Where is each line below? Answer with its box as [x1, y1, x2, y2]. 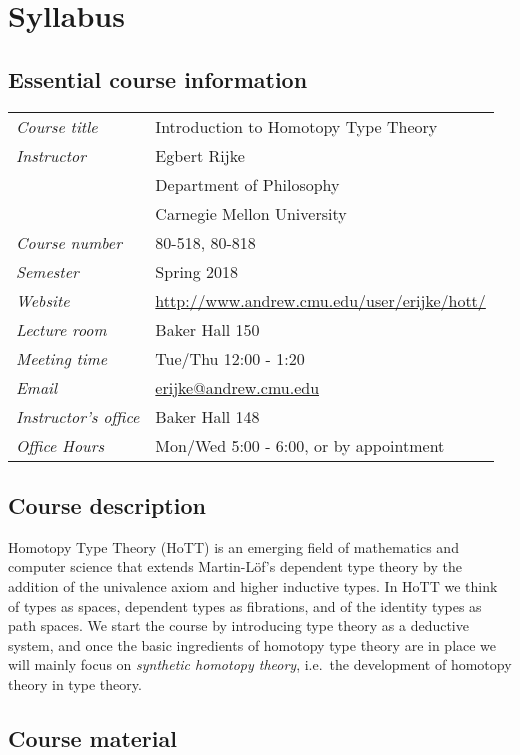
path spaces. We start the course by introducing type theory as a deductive [8, 615, 469, 636]
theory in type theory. [8, 673, 142, 694]
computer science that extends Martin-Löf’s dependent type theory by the [8, 556, 462, 577]
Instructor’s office [16, 404, 140, 428]
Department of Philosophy [155, 172, 340, 196]
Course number [16, 230, 122, 254]
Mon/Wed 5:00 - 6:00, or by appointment [155, 433, 445, 457]
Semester [16, 259, 79, 283]
